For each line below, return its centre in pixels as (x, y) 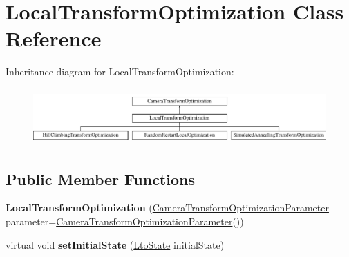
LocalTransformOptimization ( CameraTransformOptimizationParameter (167, 208)
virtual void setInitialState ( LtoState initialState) (115, 244)
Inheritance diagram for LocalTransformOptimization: (120, 72)
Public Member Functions (100, 179)
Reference (54, 38)
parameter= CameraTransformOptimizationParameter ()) (125, 221)
